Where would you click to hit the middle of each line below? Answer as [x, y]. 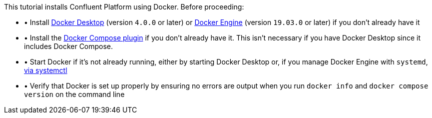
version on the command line [74, 94]
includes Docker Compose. [69, 46]
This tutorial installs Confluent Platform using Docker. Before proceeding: [124, 7]
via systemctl [46, 70]
